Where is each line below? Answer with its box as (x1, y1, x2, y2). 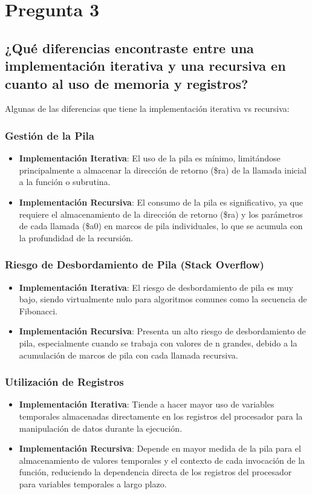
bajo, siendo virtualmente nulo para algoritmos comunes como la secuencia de (19, 293, 307, 305)
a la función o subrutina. (19, 175, 111, 188)
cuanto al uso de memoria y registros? (5, 74, 249, 93)
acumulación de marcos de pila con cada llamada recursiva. (19, 348, 238, 361)
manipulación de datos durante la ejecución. (19, 421, 183, 434)
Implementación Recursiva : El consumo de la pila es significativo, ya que (19, 195, 304, 208)
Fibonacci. (19, 304, 58, 317)
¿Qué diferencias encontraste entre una (5, 38, 254, 57)
